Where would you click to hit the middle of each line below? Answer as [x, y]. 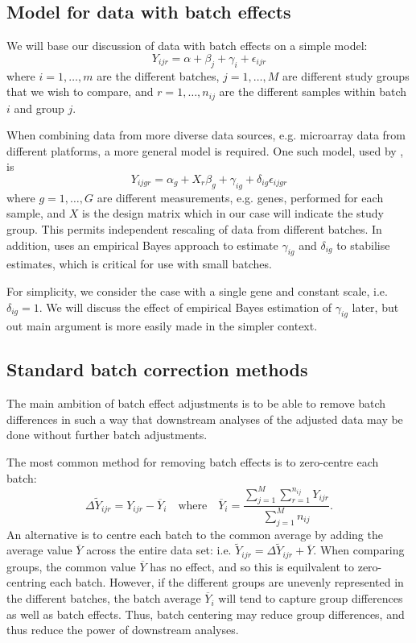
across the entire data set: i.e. [159, 550]
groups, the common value [71, 566]
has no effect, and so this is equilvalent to [252, 566]
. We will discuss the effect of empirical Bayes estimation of [185, 307]
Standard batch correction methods [157, 369]
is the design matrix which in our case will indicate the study [233, 213]
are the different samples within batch [313, 91]
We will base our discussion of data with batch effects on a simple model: [187, 46]
